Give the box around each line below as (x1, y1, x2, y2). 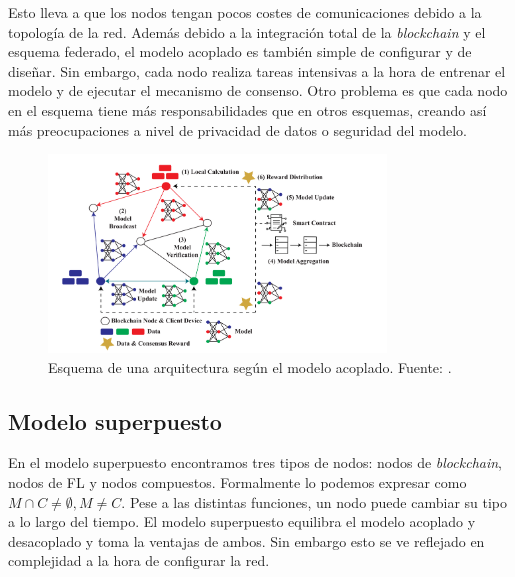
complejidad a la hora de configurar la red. (8, 550, 270, 571)
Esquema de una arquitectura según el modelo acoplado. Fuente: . (48, 356, 452, 377)
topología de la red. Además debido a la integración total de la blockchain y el (8, 21, 486, 42)
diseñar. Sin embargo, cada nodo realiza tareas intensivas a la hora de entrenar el (8, 60, 506, 81)
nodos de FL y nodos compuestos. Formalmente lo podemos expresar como (8, 472, 467, 493)
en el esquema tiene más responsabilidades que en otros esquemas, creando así (8, 99, 487, 120)
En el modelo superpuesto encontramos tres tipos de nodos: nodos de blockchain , (8, 452, 503, 473)
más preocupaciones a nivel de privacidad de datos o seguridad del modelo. (8, 119, 467, 140)
